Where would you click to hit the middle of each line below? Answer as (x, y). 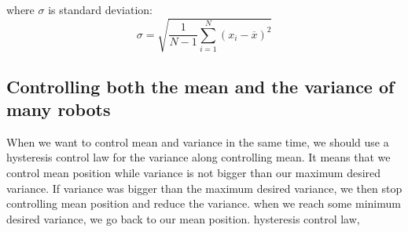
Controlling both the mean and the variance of (200, 86)
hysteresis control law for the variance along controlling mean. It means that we (198, 157)
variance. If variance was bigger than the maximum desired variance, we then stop (204, 188)
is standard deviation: (100, 9)
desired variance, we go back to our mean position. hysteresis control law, (183, 218)
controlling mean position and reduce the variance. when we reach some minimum (204, 203)
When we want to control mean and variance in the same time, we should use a (198, 141)
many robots (59, 109)
